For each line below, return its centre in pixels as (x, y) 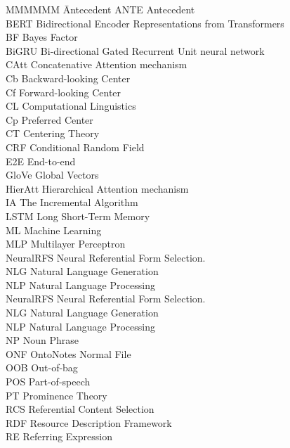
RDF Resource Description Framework (89, 422)
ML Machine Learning (54, 230)
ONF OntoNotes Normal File (68, 353)
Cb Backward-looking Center (68, 78)
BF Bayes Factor (42, 37)
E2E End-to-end (41, 161)
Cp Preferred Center (50, 119)
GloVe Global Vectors (52, 175)
